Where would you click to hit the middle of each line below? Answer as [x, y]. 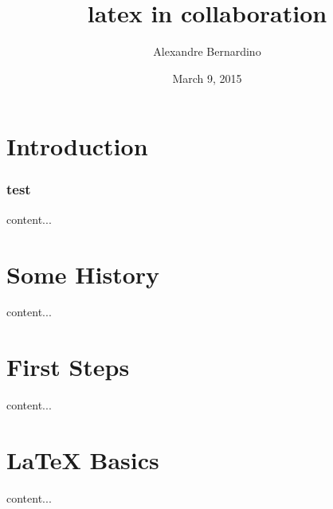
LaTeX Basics [83, 459]
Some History [83, 274]
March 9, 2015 [207, 78]
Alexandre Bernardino [207, 51]
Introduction [77, 146]
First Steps [68, 367]
